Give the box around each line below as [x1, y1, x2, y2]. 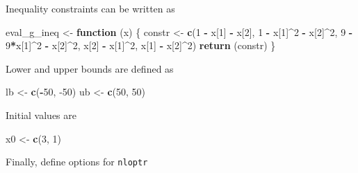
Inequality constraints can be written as [6, 1, 175, 15]
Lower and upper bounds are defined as [6, 61, 174, 75]
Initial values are [6, 107, 77, 122]
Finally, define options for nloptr [6, 154, 148, 169]
